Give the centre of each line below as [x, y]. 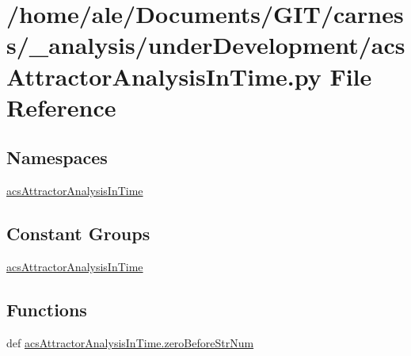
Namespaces [57, 157]
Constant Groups [78, 234]
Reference [61, 107]
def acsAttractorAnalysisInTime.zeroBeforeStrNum [130, 342]
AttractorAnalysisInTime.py [164, 76]
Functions [47, 309]
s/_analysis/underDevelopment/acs [206, 45]
